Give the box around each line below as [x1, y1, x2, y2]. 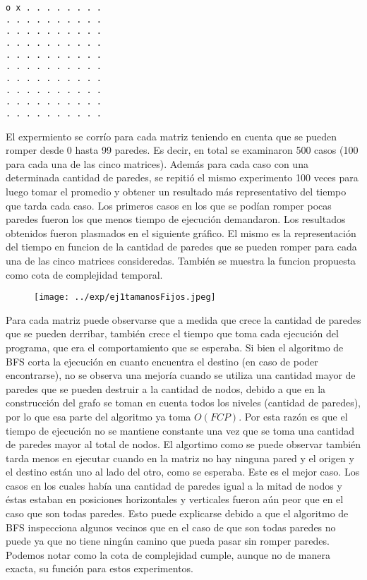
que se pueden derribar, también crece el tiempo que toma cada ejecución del [6, 326, 339, 341]
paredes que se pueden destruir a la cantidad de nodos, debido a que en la [6, 381, 326, 396]
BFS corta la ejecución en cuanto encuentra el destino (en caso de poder [6, 354, 318, 368]
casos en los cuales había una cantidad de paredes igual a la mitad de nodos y [6, 478, 342, 493]
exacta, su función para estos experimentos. [6, 561, 193, 576]
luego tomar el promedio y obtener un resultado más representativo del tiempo [6, 183, 347, 198]
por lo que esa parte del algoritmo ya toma [6, 409, 191, 423]
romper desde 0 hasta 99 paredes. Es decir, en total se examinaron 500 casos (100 [6, 143, 359, 157]
